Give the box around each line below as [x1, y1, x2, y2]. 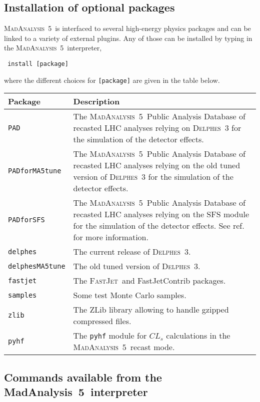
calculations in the [166, 330, 230, 342]
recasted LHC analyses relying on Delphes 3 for [73, 122, 241, 134]
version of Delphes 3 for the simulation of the [73, 171, 233, 183]
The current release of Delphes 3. [73, 246, 191, 258]
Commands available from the [4, 369, 162, 385]
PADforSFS [8, 216, 45, 224]
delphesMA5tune [8, 262, 65, 270]
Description [73, 95, 120, 107]
